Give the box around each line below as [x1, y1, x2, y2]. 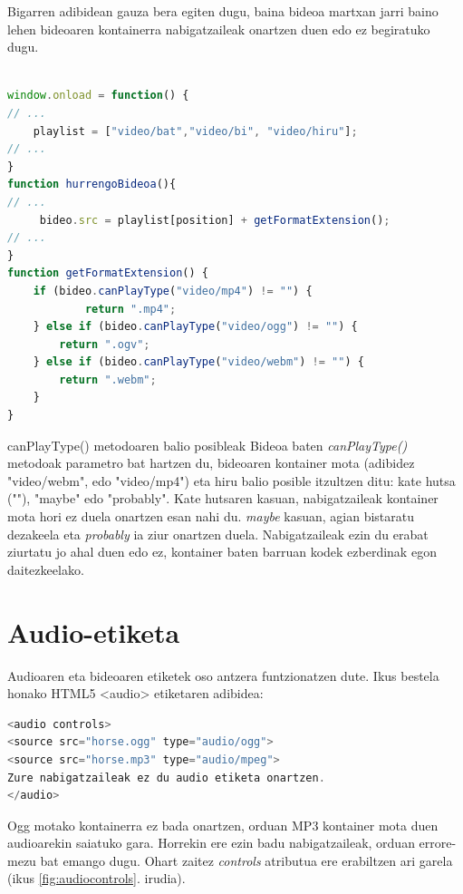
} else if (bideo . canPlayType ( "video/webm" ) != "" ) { [33, 355, 364, 369]
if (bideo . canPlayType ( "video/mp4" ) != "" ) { [33, 284, 313, 297]
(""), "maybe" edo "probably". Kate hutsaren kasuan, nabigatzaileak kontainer [7, 489, 439, 508]
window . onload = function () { [7, 89, 189, 102]
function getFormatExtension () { [7, 267, 208, 280]
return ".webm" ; [59, 373, 157, 386]
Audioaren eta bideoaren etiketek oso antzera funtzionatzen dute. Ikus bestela [7, 666, 439, 685]
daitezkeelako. [7, 559, 84, 578]
